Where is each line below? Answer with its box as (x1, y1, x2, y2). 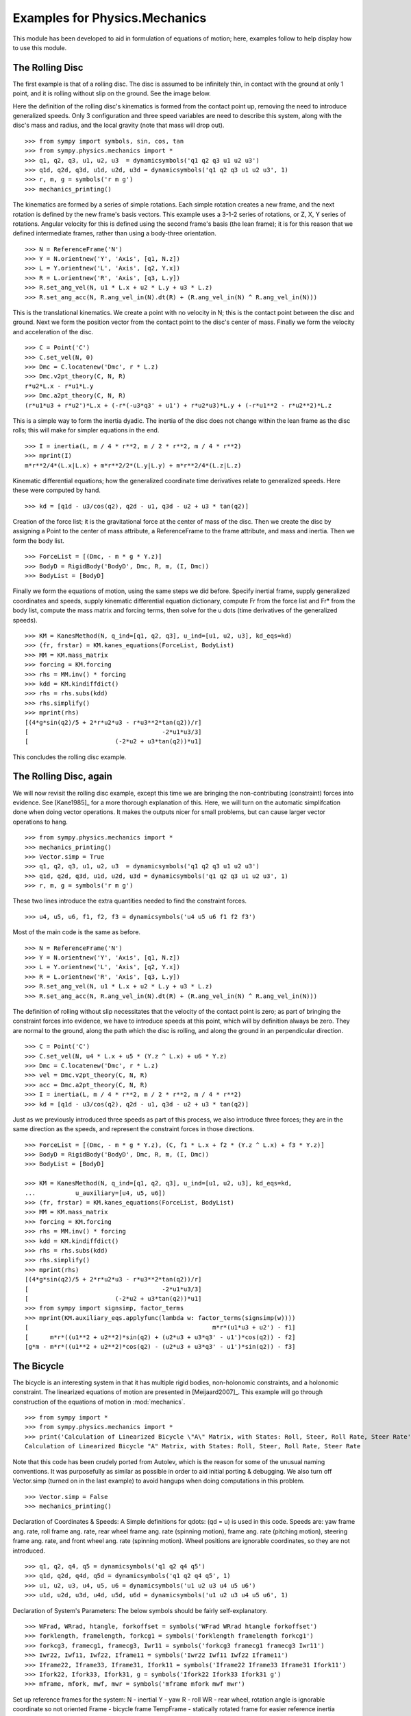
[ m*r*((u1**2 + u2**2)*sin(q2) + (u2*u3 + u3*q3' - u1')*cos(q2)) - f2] (25, 1333, 296, 1341)
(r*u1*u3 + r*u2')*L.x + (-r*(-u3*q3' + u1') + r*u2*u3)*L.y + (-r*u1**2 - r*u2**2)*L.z (25, 402, 332, 409)
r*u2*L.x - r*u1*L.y (25, 382, 94, 390)
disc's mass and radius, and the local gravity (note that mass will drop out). (12, 121, 225, 130)
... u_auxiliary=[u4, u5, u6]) (25, 1189, 166, 1197)
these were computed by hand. (12, 486, 101, 494)
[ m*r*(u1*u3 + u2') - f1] (25, 1323, 296, 1332)
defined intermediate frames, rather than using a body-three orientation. (12, 229, 217, 237)
